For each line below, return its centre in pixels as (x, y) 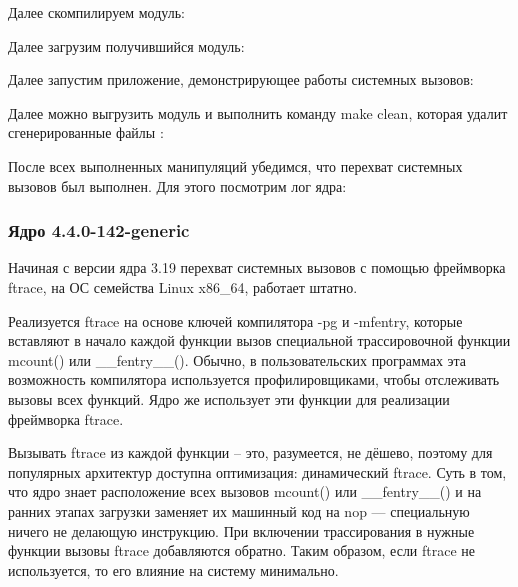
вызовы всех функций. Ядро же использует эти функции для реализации (229, 398)
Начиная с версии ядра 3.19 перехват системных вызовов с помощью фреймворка (257, 267)
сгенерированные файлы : (86, 132)
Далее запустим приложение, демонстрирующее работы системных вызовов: (241, 79)
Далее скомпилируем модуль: (96, 12)
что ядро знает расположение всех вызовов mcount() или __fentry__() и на (245, 491)
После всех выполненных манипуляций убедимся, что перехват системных (235, 165)
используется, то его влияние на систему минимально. (173, 569)
